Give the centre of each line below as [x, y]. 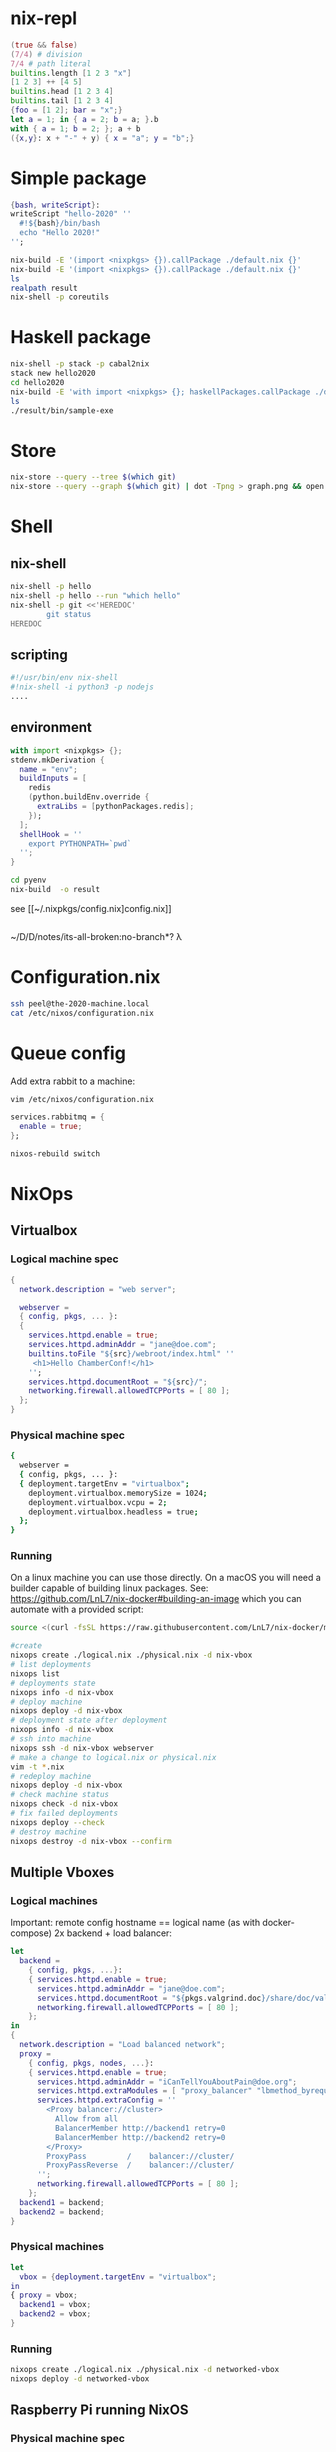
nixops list [35, 1673]
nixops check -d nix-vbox [64, 1804]
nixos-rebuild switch [55, 1154]
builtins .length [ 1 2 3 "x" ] [71, 73]
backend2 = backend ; [62, 2212]
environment [51, 727]
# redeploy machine [51, 1776]
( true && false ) [44, 45]
